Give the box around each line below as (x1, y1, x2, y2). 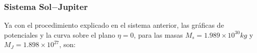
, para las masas (133, 29, 183, 40)
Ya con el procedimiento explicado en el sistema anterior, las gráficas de (4, 20, 224, 30)
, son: (59, 39, 76, 50)
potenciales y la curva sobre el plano (4, 29, 115, 40)
